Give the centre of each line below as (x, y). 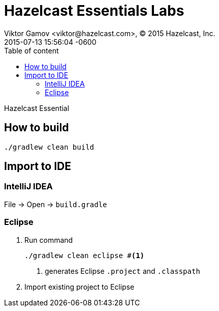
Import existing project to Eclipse (80, 287)
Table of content (32, 50)
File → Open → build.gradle (56, 204)
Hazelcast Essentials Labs (94, 11)
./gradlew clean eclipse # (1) (85, 255)
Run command (49, 240)
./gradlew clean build (49, 147)
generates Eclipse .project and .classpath (122, 271)
